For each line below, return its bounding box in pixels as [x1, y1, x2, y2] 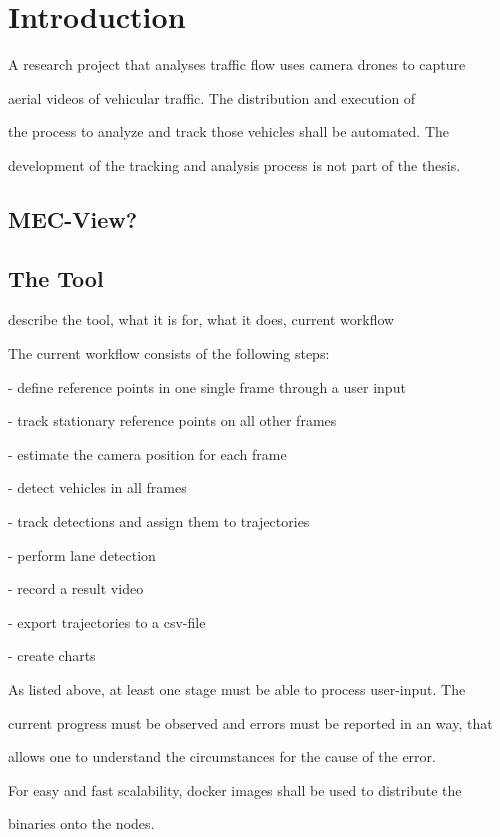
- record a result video [8, 578, 144, 599]
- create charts [8, 645, 96, 666]
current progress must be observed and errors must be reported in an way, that [8, 712, 493, 733]
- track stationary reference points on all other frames [8, 410, 337, 431]
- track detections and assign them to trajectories [8, 511, 310, 532]
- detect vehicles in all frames [8, 477, 187, 498]
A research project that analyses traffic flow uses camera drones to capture [8, 54, 466, 75]
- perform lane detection [8, 544, 156, 565]
